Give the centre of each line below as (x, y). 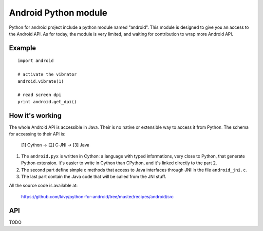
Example (22, 48)
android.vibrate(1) (41, 81)
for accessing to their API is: (37, 134)
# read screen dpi (40, 95)
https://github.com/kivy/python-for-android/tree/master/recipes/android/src (97, 196)
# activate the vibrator (47, 75)
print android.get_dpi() (47, 102)
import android (36, 61)
